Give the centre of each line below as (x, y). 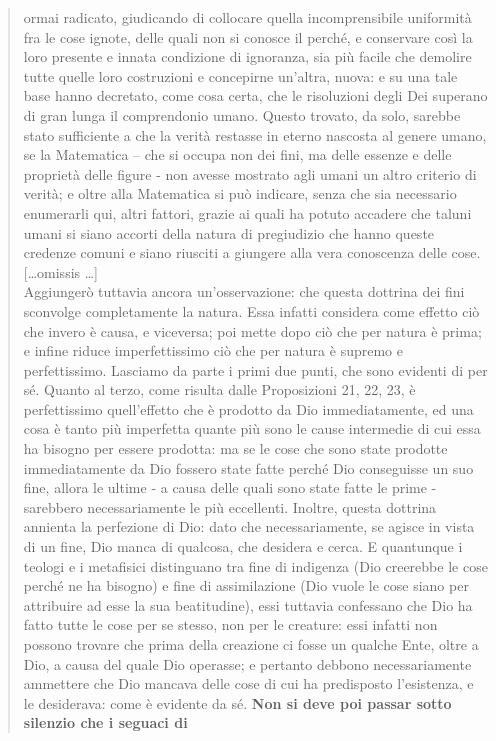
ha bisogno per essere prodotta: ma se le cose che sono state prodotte (235, 448)
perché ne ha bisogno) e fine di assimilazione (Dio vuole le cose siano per (246, 585)
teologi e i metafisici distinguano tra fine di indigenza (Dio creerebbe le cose (255, 565)
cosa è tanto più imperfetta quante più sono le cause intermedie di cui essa (252, 428)
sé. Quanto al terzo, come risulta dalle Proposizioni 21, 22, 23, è (219, 389)
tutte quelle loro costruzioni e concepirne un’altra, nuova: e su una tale (240, 75)
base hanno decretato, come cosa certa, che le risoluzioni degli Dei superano (255, 95)
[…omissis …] (60, 271)
